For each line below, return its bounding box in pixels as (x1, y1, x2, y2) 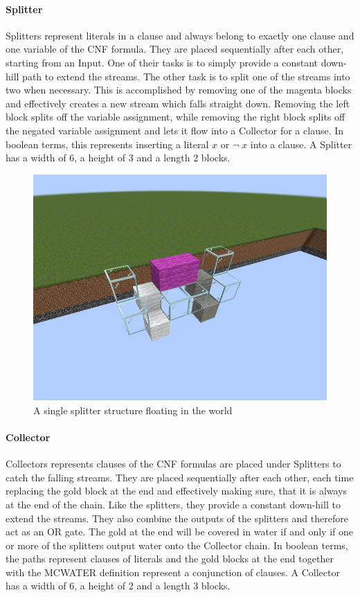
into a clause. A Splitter (250, 136, 352, 151)
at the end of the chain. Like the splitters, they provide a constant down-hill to (6, 497, 341, 511)
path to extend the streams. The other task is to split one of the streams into (22, 69, 350, 83)
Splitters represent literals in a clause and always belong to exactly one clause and (6, 28, 354, 42)
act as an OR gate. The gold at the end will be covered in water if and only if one (6, 524, 353, 539)
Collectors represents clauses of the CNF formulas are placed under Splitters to (6, 456, 341, 471)
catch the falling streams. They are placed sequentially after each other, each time (6, 470, 354, 484)
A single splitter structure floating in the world (33, 402, 233, 417)
